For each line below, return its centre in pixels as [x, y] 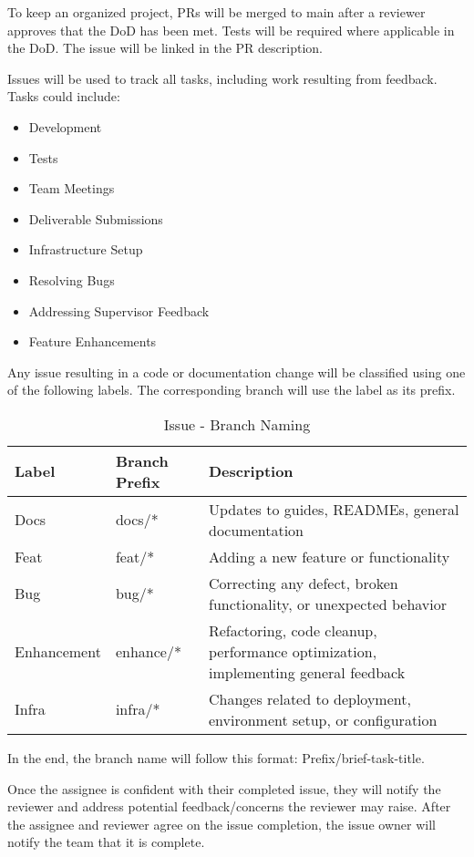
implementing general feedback [307, 672]
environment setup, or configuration [323, 719]
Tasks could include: [64, 96]
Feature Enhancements [93, 341]
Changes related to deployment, [309, 698]
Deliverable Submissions [96, 218]
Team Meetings [72, 188]
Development [65, 126]
